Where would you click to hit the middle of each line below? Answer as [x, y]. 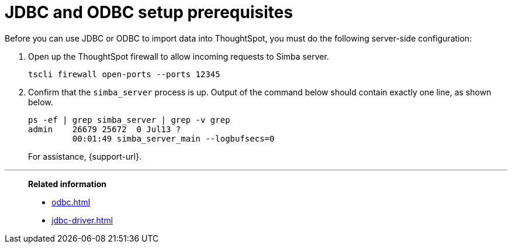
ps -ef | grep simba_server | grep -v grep [129, 120]
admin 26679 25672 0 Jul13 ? [105, 129]
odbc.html [71, 202]
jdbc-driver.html [82, 220]
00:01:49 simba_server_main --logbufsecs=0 [173, 138]
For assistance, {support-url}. [85, 156]
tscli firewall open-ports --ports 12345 [124, 74]
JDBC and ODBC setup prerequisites [149, 12]
